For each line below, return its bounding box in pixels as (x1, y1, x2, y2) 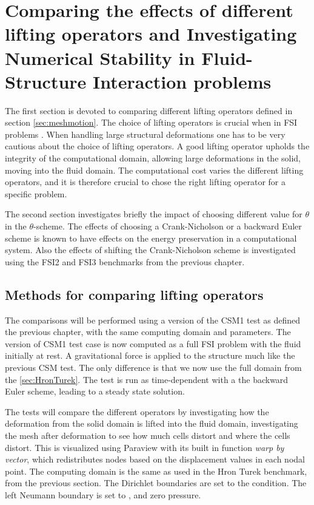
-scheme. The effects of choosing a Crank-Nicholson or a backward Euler (33, 220, 302, 232)
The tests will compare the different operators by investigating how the (5, 405, 269, 418)
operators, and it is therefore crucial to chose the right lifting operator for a (5, 175, 286, 188)
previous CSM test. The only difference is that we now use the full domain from (5, 361, 302, 373)
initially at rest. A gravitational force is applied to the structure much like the (5, 349, 295, 362)
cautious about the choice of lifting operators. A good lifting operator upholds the (5, 140, 310, 152)
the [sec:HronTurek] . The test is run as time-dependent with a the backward (5, 373, 289, 385)
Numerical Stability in (5, 45, 195, 70)
